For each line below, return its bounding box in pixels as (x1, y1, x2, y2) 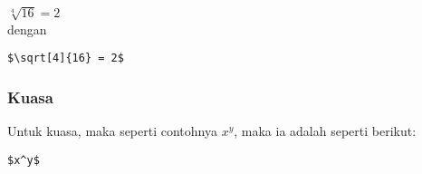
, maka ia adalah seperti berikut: (234, 121, 417, 140)
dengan (7, 19, 47, 38)
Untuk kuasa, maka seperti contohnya (7, 121, 217, 140)
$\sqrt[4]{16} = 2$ (7, 52, 124, 65)
